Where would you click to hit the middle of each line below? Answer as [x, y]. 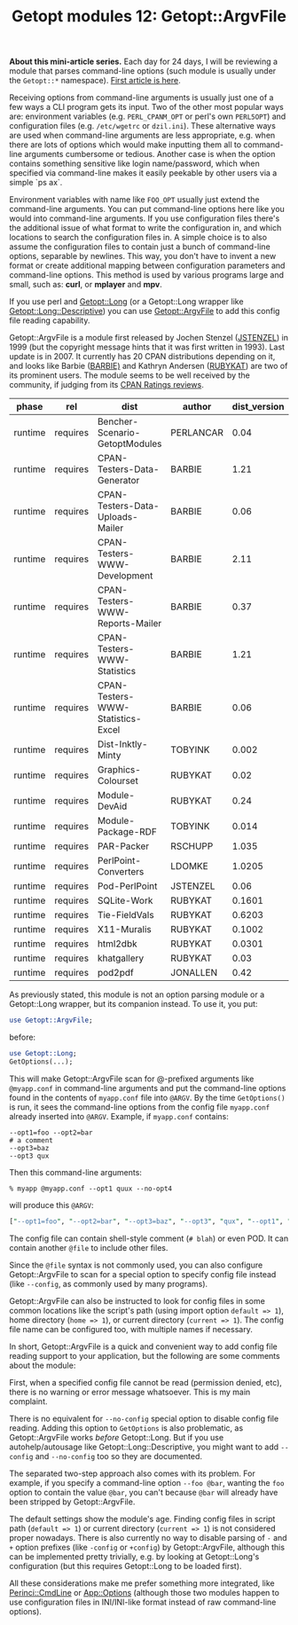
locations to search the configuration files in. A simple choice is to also [138, 238]
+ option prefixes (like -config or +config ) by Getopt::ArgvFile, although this [147, 1547]
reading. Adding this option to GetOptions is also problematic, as [126, 1428]
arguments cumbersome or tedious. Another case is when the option [150, 154]
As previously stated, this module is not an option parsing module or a [137, 994]
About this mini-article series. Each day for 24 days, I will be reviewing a [143, 62]
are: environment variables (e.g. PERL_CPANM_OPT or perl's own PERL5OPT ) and [148, 116]
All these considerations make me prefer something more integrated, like [142, 1583]
